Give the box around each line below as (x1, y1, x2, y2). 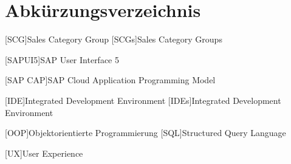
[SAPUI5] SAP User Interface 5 (5, 53, 119, 66)
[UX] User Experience (5, 146, 83, 159)
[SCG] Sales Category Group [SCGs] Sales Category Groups (5, 33, 222, 46)
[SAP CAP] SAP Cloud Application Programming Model (5, 73, 216, 86)
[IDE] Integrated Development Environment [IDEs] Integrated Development (5, 94, 281, 106)
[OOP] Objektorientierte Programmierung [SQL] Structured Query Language (5, 126, 286, 139)
